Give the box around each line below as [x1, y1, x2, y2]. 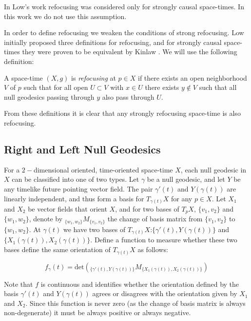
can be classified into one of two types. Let [12, 174, 139, 184]
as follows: [137, 244, 168, 255]
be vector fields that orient [28, 204, 107, 214]
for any [171, 193, 193, 203]
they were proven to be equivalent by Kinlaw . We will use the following [22, 46, 237, 57]
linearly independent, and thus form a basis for [4, 193, 144, 203]
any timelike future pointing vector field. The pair [4, 183, 153, 193]
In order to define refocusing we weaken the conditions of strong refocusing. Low [4, 27, 244, 38]
